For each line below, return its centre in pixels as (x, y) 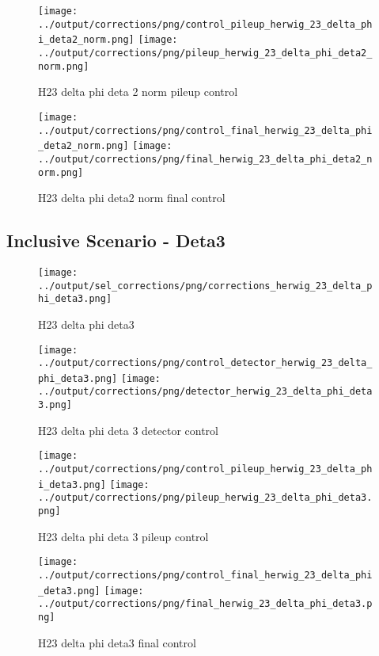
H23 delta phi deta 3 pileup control (123, 536)
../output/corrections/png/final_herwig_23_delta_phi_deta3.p (205, 604)
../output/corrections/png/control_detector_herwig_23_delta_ (205, 363)
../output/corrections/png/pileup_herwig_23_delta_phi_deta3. (205, 498)
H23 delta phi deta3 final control (117, 642)
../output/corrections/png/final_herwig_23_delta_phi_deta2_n (205, 159)
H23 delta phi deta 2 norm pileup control (138, 92)
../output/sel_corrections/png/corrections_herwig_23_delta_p (205, 286)
